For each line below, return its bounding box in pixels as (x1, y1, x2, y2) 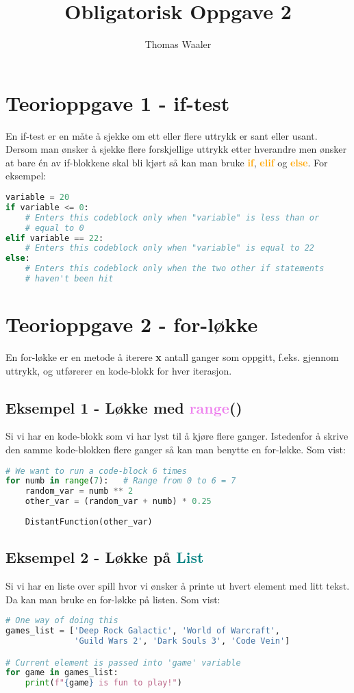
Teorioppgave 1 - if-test (5, 88, 230, 116)
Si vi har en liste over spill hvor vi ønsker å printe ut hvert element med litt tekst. (5, 579, 350, 593)
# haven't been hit (25, 274, 114, 284)
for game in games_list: (5, 668, 118, 678)
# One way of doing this (5, 616, 118, 626)
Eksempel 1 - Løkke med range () (5, 396, 242, 418)
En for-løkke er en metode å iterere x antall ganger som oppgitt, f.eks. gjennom (5, 350, 339, 364)
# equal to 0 (25, 223, 84, 233)
